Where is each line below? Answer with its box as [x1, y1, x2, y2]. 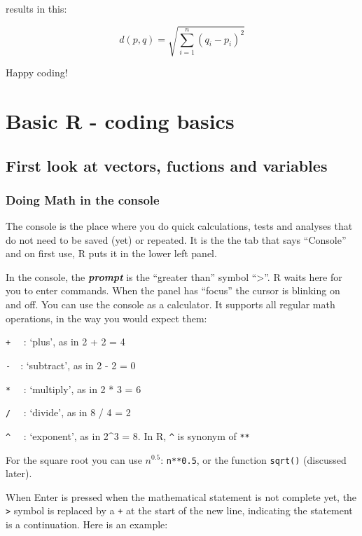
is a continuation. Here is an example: [6, 517, 168, 532]
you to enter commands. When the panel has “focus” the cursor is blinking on [6, 283, 340, 298]
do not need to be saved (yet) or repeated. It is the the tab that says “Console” [6, 232, 347, 247]
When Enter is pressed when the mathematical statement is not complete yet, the [6, 489, 357, 504]
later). [6, 466, 32, 481]
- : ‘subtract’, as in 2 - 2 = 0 [6, 357, 136, 372]
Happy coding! [6, 65, 68, 80]
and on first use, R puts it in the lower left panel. [6, 246, 217, 261]
